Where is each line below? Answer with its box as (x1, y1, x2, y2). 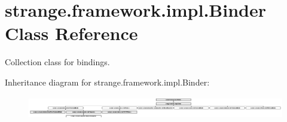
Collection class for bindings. (5, 56, 110, 68)
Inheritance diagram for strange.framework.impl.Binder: (5, 75, 210, 88)
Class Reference (5, 21, 138, 45)
